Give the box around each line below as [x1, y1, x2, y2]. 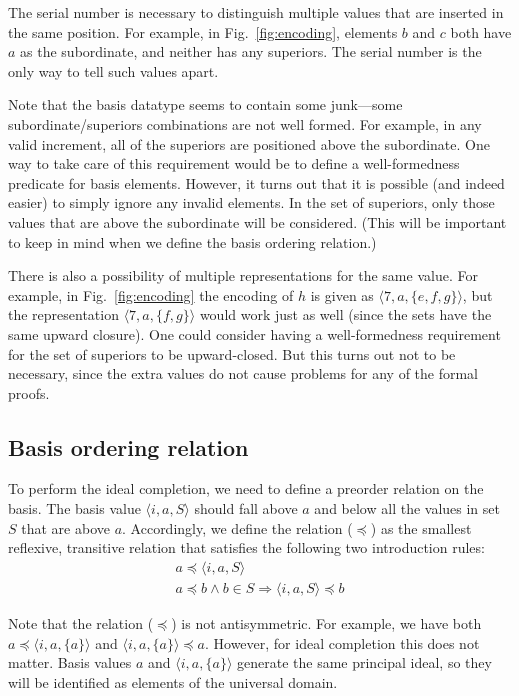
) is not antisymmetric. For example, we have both [171, 612, 482, 633]
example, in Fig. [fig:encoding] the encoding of [8, 284, 294, 305]
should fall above [194, 498, 298, 519]
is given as [310, 284, 374, 305]
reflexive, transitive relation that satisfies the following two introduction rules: [8, 537, 485, 558]
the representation [8, 304, 119, 325]
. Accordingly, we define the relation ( [122, 517, 353, 538]
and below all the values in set [314, 498, 500, 519]
